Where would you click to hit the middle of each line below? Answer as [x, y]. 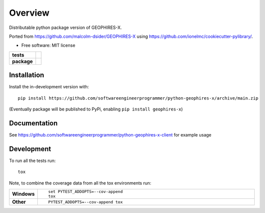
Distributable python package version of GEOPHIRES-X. [66, 27]
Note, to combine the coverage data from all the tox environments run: [80, 183]
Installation [26, 75]
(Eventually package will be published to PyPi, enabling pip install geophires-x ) [96, 109]
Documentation [33, 123]
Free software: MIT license [48, 45]
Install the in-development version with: [49, 87]
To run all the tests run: [32, 160]
